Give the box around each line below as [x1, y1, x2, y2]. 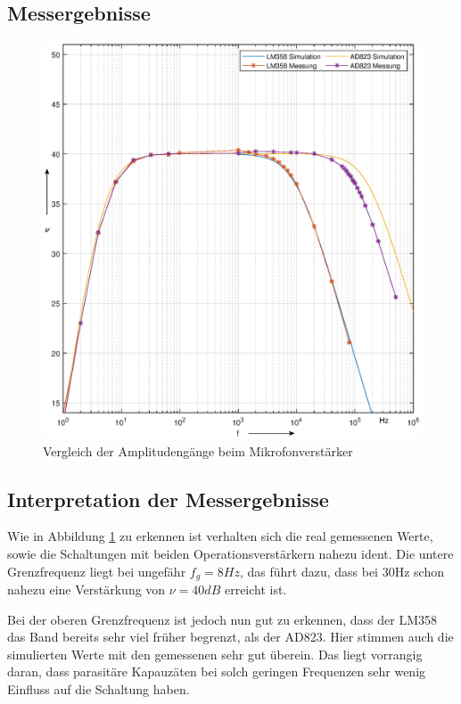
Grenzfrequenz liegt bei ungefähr [7, 561, 186, 580]
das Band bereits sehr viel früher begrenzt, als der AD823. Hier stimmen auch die [7, 627, 454, 646]
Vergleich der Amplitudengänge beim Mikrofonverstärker [43, 441, 353, 460]
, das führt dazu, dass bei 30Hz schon [239, 561, 444, 580]
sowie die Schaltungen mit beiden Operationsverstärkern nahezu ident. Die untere [7, 544, 454, 563]
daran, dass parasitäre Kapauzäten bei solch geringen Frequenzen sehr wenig [7, 662, 426, 681]
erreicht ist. [224, 580, 287, 599]
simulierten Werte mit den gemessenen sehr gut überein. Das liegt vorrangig [7, 644, 423, 663]
